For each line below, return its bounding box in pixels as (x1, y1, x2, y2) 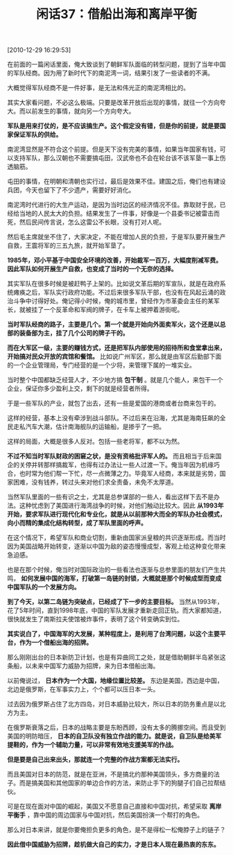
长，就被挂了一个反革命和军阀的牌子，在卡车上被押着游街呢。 (7, 306, 184, 314)
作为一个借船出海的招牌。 (19, 639, 92, 647)
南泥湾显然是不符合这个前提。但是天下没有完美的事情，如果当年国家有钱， (7, 145, 220, 153)
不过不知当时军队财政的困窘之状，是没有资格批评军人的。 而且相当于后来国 (7, 452, 222, 460)
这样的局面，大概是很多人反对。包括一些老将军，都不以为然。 (7, 438, 184, 446)
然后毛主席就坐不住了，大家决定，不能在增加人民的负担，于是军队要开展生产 (7, 233, 226, 241)
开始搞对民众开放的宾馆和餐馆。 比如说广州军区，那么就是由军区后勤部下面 (7, 352, 222, 361)
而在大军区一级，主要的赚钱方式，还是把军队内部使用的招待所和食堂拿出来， (7, 344, 226, 352)
